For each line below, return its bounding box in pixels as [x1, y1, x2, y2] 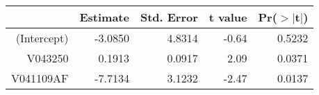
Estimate [79, 9, 129, 25]
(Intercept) [15, 30, 69, 46]
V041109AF [11, 70, 69, 86]
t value [208, 9, 247, 25]
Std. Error [140, 9, 198, 25]
